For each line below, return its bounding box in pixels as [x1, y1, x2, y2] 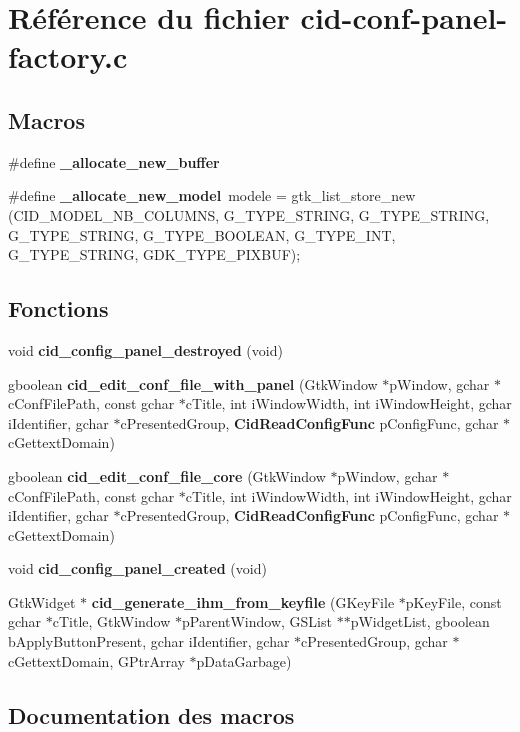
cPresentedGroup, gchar [301, 631, 448, 652]
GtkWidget [8, 591, 76, 612]
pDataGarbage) [196, 650, 292, 671]
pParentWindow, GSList [182, 611, 332, 632]
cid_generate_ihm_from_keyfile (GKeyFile [91, 591, 395, 612]
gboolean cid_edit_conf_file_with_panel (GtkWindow [8, 373, 378, 394]
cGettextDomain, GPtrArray [8, 650, 185, 671]
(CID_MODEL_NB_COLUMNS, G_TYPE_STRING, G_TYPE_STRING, [8, 204, 490, 225]
